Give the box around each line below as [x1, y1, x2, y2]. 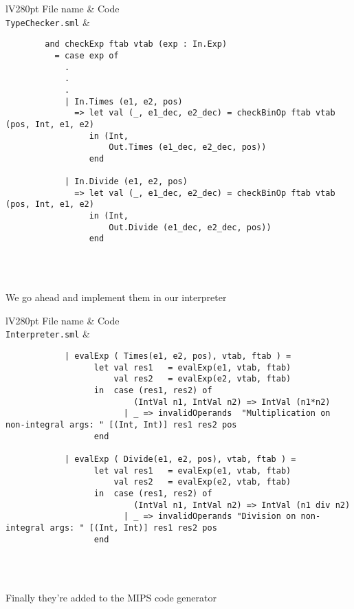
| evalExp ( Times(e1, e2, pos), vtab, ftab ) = [64, 351, 291, 362]
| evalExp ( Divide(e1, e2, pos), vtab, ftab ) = [64, 454, 296, 464]
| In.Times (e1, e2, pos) [64, 96, 183, 107]
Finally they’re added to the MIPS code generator [5, 590, 217, 605]
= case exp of [54, 50, 119, 60]
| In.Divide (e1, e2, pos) [64, 177, 188, 187]
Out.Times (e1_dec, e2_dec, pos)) [109, 142, 267, 153]
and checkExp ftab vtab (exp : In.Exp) [45, 39, 228, 49]
